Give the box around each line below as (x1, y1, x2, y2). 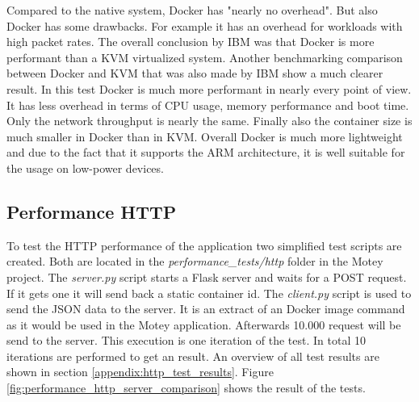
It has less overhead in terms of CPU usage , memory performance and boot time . (6, 96, 409, 113)
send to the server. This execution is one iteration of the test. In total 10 (6, 332, 366, 349)
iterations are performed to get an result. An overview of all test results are (6, 347, 379, 364)
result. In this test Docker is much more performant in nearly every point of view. (6, 80, 412, 97)
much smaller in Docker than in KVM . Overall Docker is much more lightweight (6, 128, 403, 144)
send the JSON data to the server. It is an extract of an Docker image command (6, 300, 405, 317)
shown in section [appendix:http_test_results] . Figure (6, 363, 274, 380)
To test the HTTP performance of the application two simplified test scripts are (6, 237, 402, 253)
